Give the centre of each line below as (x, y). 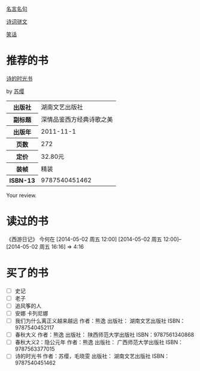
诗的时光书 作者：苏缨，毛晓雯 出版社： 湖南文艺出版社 (83, 356)
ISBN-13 (22, 180)
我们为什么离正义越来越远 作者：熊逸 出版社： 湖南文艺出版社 (90, 321)
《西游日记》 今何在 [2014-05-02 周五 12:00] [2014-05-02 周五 (84, 239)
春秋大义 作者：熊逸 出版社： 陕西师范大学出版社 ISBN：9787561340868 (104, 335)
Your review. (22, 195)
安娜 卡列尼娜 (31, 313)
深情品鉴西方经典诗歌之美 (77, 119)
